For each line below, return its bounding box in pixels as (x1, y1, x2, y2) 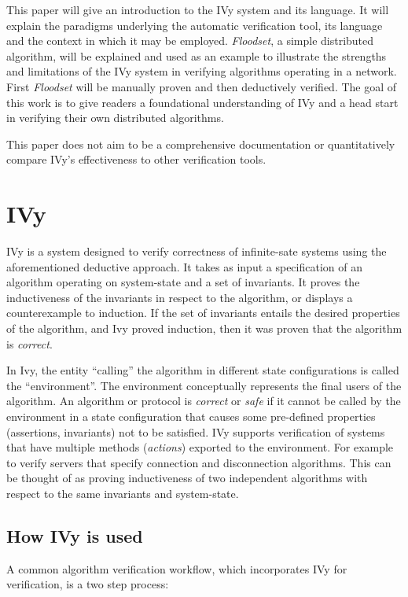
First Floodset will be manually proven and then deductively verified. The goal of (6, 78, 397, 94)
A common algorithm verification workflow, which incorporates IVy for (6, 560, 347, 577)
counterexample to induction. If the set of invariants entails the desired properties (6, 304, 400, 321)
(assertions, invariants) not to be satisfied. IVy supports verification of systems (6, 423, 385, 440)
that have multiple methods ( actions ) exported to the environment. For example (6, 439, 394, 455)
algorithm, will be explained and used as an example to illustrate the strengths (6, 47, 387, 64)
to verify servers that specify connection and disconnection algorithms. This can (6, 454, 391, 470)
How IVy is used (6, 523, 143, 547)
